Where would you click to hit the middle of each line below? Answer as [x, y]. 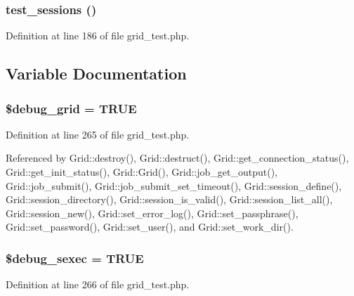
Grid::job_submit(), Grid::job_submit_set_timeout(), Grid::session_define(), [174, 185]
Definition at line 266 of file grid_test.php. [98, 284]
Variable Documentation [96, 73]
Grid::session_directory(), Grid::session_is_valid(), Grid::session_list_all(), [169, 199]
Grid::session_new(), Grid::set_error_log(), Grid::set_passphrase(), [152, 213]
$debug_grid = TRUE [71, 108]
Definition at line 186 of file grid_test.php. [98, 36]
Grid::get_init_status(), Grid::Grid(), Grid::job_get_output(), [142, 172]
